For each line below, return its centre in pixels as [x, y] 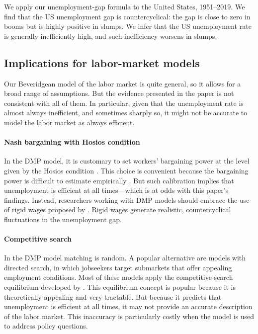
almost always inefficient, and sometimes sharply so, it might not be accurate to [126, 113]
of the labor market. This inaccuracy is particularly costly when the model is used [129, 316]
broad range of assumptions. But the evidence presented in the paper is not [119, 93]
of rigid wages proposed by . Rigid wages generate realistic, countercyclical [118, 209]
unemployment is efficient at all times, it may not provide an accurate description [128, 306]
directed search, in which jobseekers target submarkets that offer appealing [118, 267]
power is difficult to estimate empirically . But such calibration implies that [119, 180]
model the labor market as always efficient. [69, 122]
